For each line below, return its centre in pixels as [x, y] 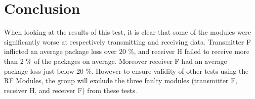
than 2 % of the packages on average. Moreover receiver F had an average [116, 61]
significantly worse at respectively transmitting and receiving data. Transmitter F [127, 41]
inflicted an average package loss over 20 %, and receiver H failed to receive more [127, 51]
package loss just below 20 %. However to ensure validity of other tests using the [126, 71]
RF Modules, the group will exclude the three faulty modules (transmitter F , [121, 80]
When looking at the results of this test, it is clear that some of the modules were [127, 32]
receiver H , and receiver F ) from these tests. [71, 90]
